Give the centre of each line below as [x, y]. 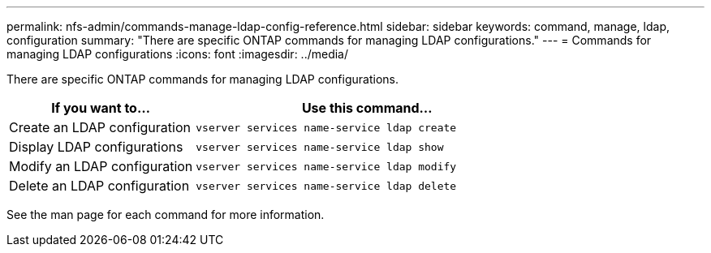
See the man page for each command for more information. [166, 214]
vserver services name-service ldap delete [326, 186]
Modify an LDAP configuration [101, 166]
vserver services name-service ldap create [326, 127]
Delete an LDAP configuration [99, 186]
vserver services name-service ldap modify [326, 166]
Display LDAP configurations [96, 147]
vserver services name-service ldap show [320, 147]
